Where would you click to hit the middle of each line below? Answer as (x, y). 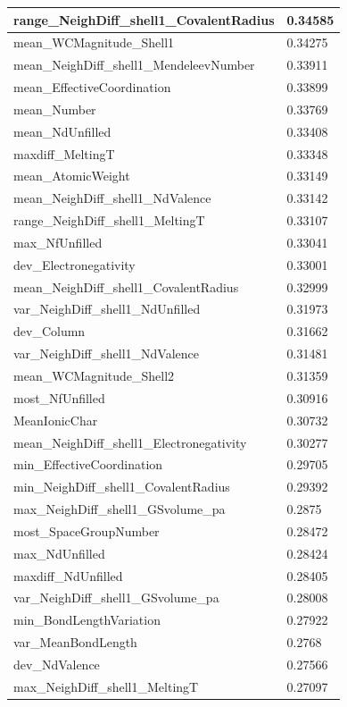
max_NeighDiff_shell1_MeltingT (106, 686)
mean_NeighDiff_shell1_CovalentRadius (126, 286)
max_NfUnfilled (58, 242)
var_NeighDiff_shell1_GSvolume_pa (116, 598)
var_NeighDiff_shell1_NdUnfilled (107, 309)
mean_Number (55, 109)
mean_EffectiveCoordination (92, 87)
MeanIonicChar (56, 420)
